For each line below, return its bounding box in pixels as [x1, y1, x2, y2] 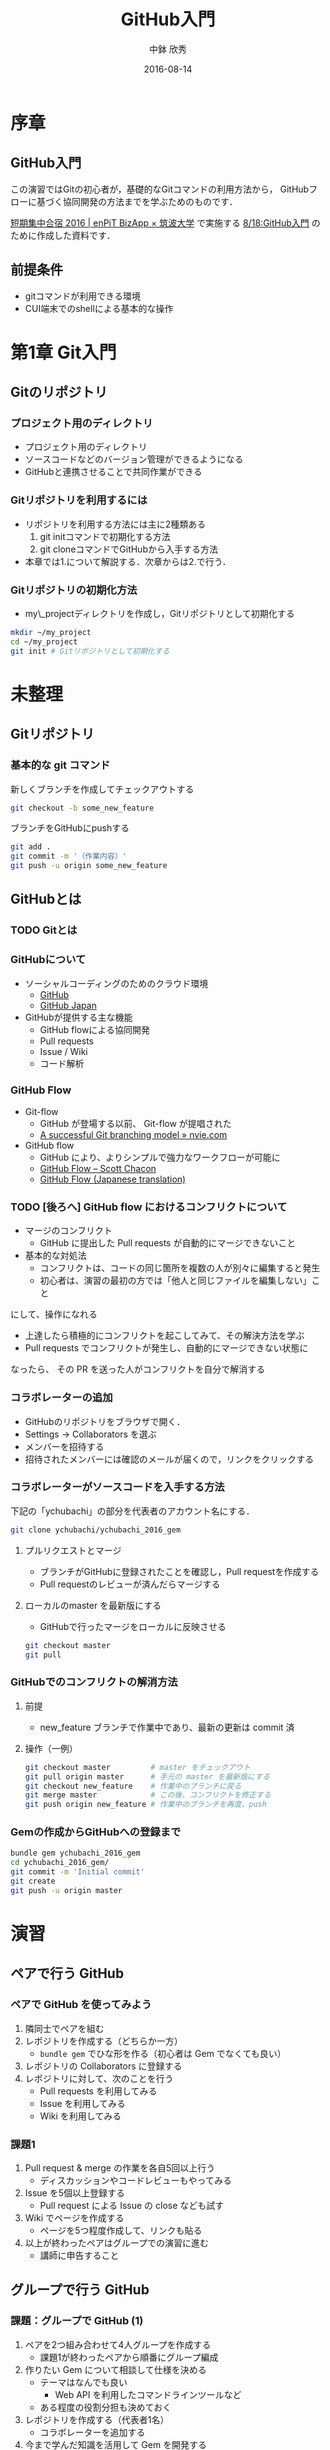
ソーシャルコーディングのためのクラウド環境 [24, 977, 209, 989]
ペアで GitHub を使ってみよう [10, 1998, 152, 2012]
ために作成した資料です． [10, 229, 116, 241]
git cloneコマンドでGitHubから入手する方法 [39, 543, 218, 555]
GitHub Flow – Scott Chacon [39, 1162, 157, 1174]
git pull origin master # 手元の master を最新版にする [24, 1771, 270, 1782]
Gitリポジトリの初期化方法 [10, 583, 138, 597]
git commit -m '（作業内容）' [10, 851, 127, 862]
